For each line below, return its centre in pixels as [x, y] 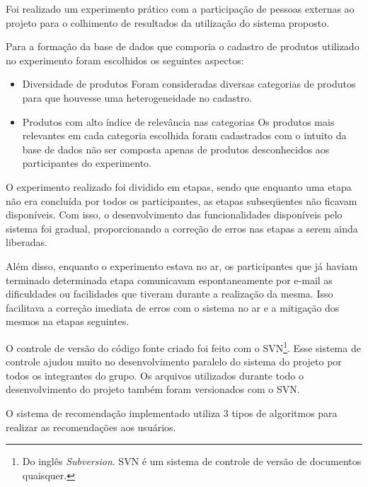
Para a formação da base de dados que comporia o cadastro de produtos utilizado [183, 46]
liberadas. [27, 242]
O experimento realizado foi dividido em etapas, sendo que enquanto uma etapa [179, 186]
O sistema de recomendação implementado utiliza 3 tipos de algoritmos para [172, 412]
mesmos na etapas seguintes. [68, 321]
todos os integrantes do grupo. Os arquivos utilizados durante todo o [155, 375]
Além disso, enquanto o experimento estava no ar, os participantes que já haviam [182, 265]
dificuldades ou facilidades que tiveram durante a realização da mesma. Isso [169, 294]
